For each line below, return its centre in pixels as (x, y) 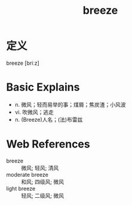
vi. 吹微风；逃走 (34, 112)
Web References (48, 144)
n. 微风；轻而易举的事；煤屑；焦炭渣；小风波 (70, 104)
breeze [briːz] (23, 63)
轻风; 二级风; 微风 (43, 195)
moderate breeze (27, 174)
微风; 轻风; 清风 (40, 168)
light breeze (21, 188)
